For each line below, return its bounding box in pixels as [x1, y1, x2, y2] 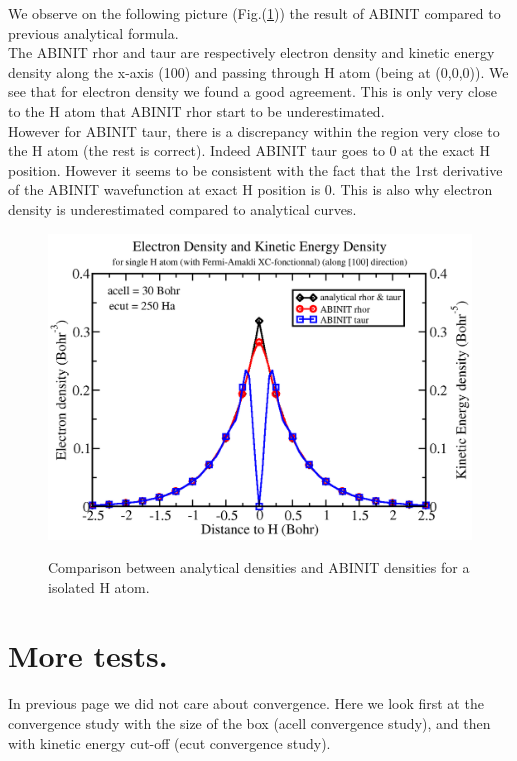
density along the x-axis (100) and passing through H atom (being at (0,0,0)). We [8, 61, 509, 82]
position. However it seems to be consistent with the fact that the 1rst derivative [8, 159, 503, 180]
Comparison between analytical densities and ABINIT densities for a [48, 557, 470, 578]
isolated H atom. [48, 576, 150, 597]
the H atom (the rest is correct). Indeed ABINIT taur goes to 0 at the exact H [8, 140, 490, 161]
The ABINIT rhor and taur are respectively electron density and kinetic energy [8, 42, 495, 63]
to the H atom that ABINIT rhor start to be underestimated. [8, 100, 385, 121]
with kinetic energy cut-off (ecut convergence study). [8, 732, 331, 753]
